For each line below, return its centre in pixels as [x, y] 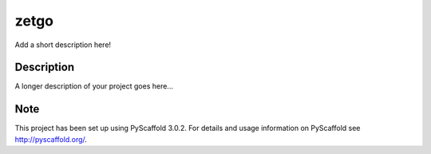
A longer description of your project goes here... [94, 86]
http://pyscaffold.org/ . [51, 139]
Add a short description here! [63, 45]
